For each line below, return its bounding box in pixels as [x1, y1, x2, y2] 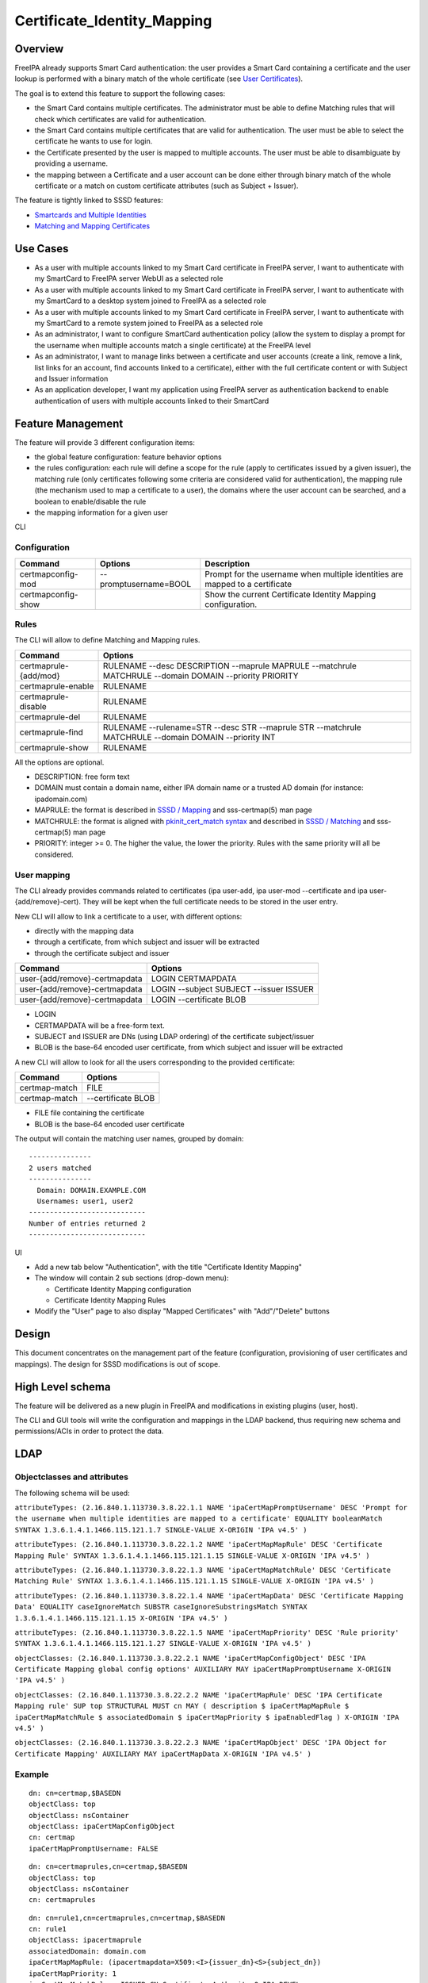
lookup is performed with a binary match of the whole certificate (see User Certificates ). [14, 74, 304, 83]
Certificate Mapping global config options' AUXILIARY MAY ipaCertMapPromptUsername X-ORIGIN [14, 1665, 392, 1674]
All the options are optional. [14, 758, 105, 767]
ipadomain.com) [34, 794, 88, 804]
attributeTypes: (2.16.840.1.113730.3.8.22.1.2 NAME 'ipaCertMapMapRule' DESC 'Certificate [14, 1540, 383, 1549]
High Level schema [14, 1380, 111, 1394]
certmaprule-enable [19, 681, 94, 692]
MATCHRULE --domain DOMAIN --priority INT [103, 731, 276, 742]
